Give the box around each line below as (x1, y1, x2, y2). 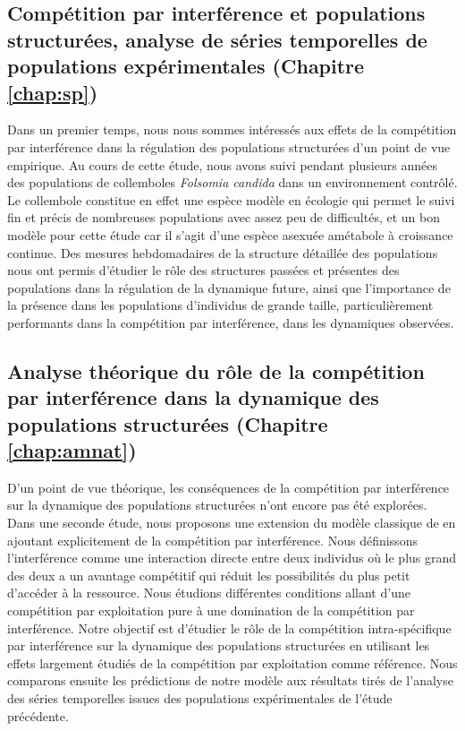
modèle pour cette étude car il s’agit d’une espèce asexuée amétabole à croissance (7, 225, 453, 244)
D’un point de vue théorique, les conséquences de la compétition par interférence (7, 477, 450, 496)
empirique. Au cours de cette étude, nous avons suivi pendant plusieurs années (7, 155, 437, 174)
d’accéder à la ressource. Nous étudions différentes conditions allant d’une (7, 583, 410, 602)
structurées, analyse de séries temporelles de (7, 25, 427, 53)
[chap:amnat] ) (7, 436, 137, 464)
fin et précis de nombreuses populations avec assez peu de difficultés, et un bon (7, 208, 440, 227)
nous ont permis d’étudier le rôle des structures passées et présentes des (7, 261, 400, 279)
